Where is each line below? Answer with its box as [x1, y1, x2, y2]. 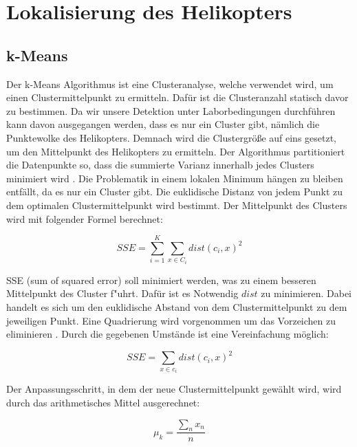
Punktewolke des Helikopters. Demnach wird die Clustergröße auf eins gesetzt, [6, 130, 337, 144]
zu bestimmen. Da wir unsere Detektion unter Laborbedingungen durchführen [6, 103, 336, 118]
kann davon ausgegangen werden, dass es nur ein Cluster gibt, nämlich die [6, 117, 320, 131]
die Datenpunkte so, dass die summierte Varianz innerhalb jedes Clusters [6, 157, 314, 172]
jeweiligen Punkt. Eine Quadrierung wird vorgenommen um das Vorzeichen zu [6, 313, 336, 327]
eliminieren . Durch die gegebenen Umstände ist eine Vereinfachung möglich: [6, 327, 329, 341]
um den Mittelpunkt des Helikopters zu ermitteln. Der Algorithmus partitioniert [6, 144, 345, 158]
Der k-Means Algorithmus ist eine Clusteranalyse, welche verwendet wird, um [6, 76, 334, 91]
